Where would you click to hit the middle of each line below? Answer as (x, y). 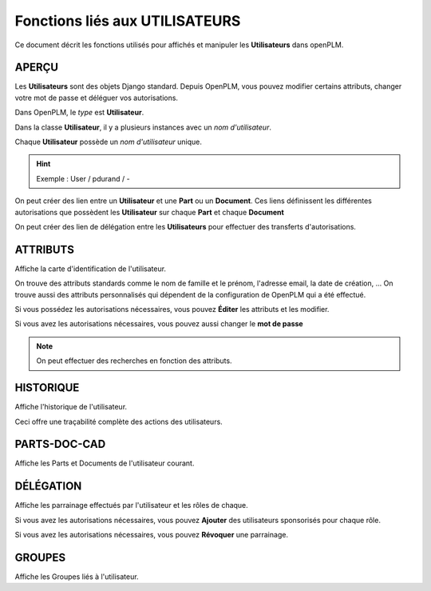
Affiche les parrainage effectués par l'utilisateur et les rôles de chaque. (132, 505)
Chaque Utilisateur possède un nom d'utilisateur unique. (109, 142)
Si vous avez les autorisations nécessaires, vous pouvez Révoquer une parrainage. (152, 535)
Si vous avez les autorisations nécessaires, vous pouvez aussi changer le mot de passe (159, 324)
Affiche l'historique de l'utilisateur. (71, 407)
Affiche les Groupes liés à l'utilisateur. (77, 577)
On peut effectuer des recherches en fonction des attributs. (134, 361)
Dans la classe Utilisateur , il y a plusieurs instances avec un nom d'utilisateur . (143, 127)
